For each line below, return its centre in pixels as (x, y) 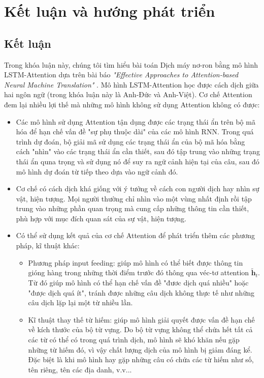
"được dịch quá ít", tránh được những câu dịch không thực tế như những (141, 292)
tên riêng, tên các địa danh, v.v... (80, 369)
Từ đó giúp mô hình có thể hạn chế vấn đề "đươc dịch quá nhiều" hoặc (138, 283)
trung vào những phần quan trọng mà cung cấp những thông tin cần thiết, (133, 208)
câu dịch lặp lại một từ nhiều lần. (80, 302)
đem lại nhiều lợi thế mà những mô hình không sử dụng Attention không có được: (132, 104)
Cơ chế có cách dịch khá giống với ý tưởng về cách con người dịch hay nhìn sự (138, 188)
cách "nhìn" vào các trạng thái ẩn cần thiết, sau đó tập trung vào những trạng (138, 151)
